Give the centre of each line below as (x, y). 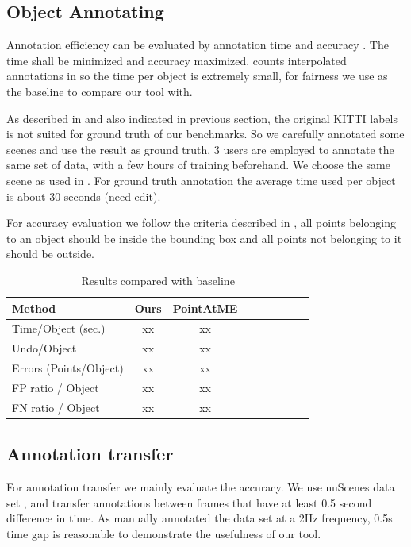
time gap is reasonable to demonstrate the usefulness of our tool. (164, 533)
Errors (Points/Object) (68, 368)
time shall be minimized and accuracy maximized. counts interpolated (177, 60)
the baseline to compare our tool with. (100, 91)
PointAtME (205, 308)
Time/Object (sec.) (59, 328)
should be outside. (51, 254)
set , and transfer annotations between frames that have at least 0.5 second (189, 502)
